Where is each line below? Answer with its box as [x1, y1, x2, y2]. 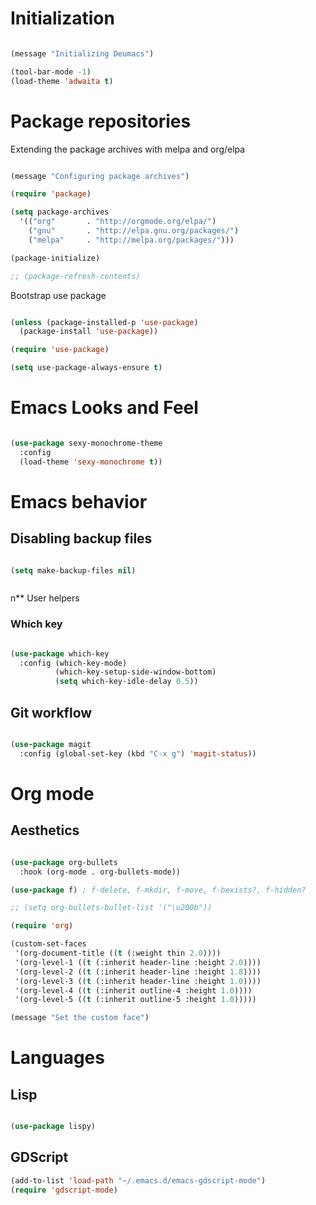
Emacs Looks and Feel [10, 397, 199, 419]
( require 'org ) [10, 921, 74, 931]
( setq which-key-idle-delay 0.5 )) [54, 677, 199, 687]
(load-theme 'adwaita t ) [10, 76, 114, 86]
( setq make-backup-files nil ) [10, 565, 137, 576]
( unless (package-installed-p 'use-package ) [10, 317, 199, 327]
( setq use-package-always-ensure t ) [10, 363, 163, 373]
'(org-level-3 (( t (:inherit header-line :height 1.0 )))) [14, 976, 262, 986]
